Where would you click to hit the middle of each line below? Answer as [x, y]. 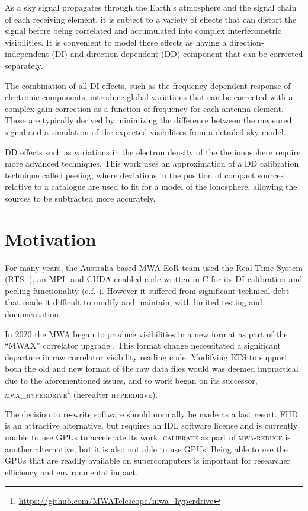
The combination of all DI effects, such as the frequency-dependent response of [148, 85]
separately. [24, 65]
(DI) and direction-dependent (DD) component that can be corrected [177, 54]
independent [27, 54]
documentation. [33, 314]
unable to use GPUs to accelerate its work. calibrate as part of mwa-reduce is [148, 437]
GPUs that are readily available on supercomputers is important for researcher [148, 460]
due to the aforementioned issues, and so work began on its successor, [131, 380]
